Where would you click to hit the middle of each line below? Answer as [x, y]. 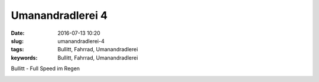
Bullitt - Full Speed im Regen [45, 68]
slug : [17, 41]
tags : [17, 50]
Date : [18, 33]
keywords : [24, 58]
